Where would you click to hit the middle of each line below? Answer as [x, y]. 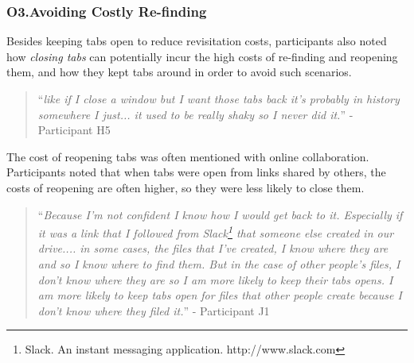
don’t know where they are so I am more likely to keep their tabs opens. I [215, 279]
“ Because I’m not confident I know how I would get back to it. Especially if [220, 214]
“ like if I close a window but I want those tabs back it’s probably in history [219, 98]
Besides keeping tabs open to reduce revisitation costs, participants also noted [197, 41]
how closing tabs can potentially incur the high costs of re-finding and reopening [202, 56]
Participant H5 [74, 130]
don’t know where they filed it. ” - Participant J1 [154, 310]
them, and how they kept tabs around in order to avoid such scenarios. [179, 72]
